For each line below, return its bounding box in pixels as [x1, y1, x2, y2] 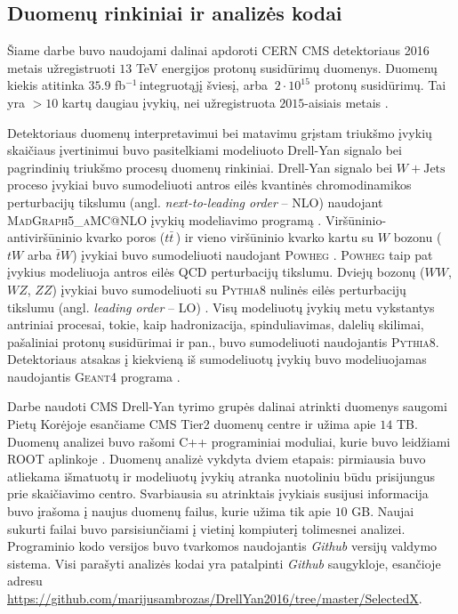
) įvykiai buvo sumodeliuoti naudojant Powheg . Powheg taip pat [72, 245, 433, 263]
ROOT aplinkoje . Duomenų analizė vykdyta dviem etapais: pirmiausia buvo [7, 449, 426, 468]
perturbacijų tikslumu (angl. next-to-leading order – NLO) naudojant [7, 192, 383, 211]
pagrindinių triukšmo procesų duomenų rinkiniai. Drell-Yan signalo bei [7, 158, 393, 176]
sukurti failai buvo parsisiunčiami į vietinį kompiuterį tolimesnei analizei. [7, 519, 406, 537]
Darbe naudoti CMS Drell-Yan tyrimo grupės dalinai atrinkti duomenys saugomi [7, 397, 447, 416]
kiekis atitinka [7, 76, 84, 94]
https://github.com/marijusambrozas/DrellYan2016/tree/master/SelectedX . [7, 589, 422, 608]
